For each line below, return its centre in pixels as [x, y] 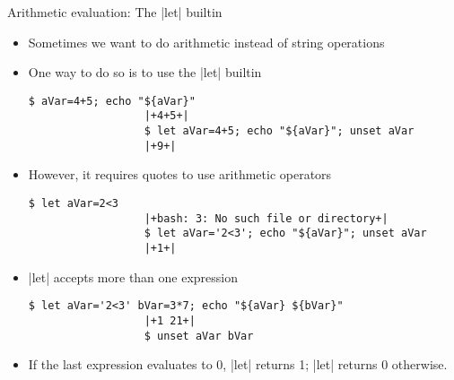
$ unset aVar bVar [199, 336]
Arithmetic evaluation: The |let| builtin [115, 12]
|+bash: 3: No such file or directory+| [266, 218]
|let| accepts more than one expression [133, 276]
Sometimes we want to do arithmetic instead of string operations [206, 42]
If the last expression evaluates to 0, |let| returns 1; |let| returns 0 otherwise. [238, 364]
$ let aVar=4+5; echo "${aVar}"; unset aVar [279, 131]
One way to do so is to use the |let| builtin [145, 72]
